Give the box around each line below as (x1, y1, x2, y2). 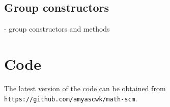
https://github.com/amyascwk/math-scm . (4, 93, 137, 103)
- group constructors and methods (4, 23, 110, 34)
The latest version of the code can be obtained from (4, 83, 166, 93)
